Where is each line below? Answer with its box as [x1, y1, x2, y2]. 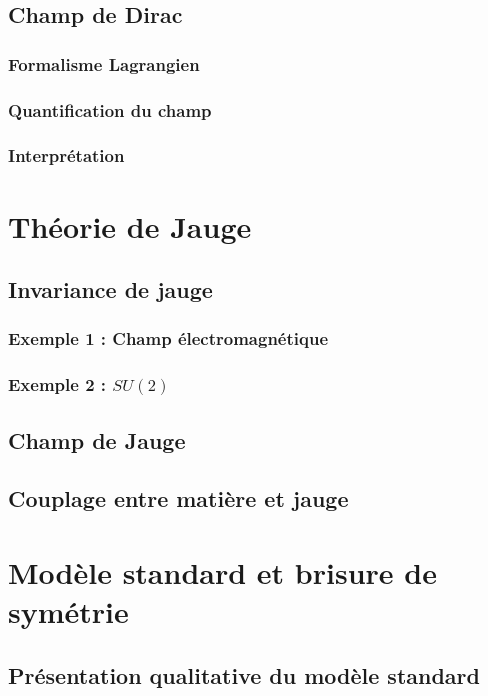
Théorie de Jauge [8, 205, 252, 246]
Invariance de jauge [8, 274, 213, 305]
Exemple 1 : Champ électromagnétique [8, 326, 329, 351]
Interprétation [8, 143, 125, 168]
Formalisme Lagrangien [8, 51, 200, 76]
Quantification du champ [8, 97, 212, 122]
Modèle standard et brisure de [8, 551, 437, 592]
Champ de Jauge [8, 424, 186, 455]
